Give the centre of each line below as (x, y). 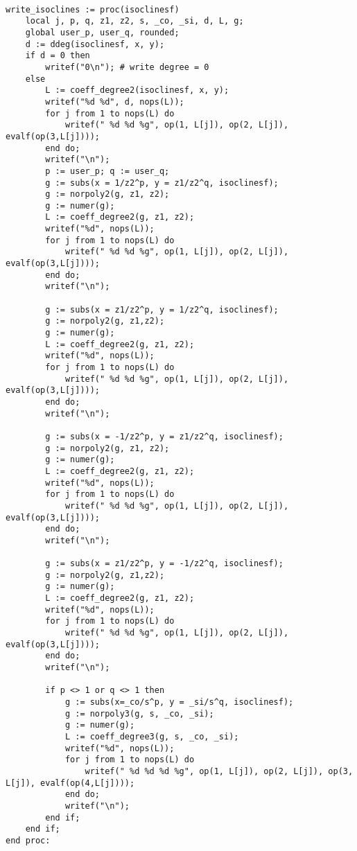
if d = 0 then (58, 56)
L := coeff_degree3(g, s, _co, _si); (152, 737)
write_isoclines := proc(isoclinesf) (93, 9)
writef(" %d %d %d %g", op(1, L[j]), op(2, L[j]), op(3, (219, 771)
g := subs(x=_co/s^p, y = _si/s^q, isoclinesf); (179, 702)
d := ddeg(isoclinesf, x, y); (95, 44)
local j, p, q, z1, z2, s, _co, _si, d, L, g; (134, 21)
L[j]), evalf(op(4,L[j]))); (70, 783)
